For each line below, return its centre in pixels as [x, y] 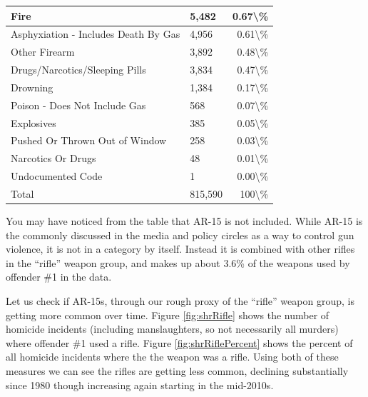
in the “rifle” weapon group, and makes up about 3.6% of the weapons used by [178, 262]
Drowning [32, 87]
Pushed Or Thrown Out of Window [89, 140]
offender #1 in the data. [59, 277]
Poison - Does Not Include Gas [78, 105]
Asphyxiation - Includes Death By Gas [96, 34]
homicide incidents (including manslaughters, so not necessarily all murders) [172, 329]
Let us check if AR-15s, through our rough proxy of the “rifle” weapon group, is [180, 301]
